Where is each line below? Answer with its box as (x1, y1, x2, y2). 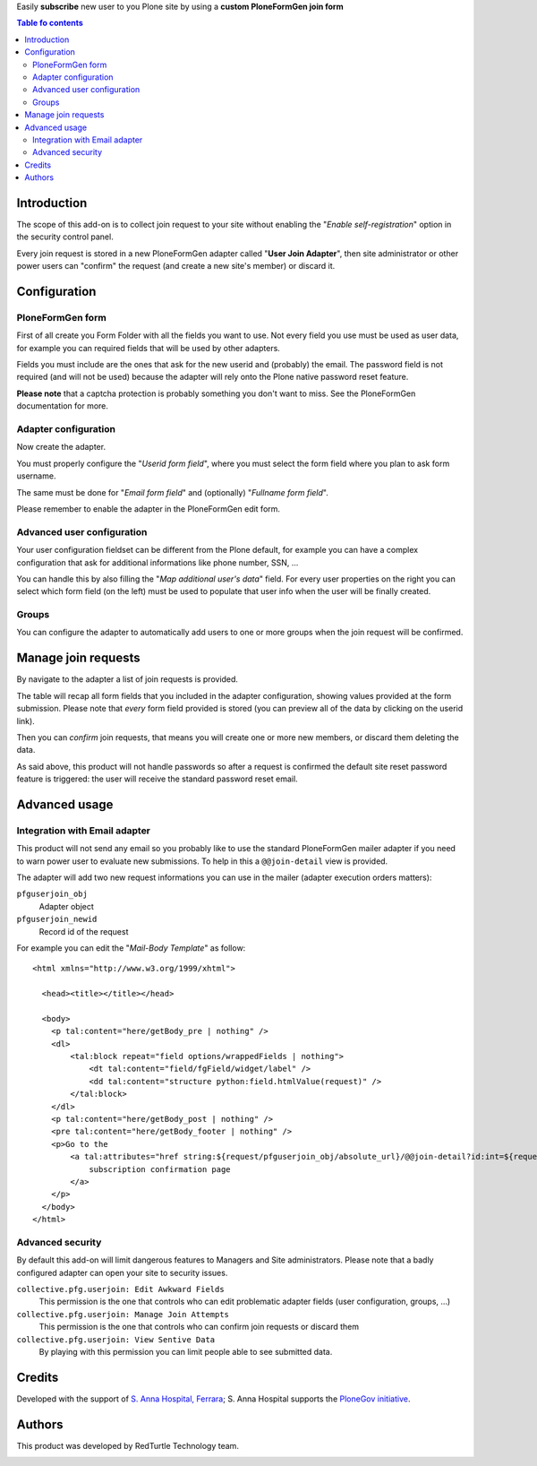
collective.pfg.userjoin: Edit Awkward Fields (16, 1284, 225, 1295)
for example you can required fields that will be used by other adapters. (16, 342, 281, 353)
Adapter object (38, 901, 94, 911)
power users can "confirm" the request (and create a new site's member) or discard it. (16, 261, 336, 272)
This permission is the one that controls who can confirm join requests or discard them (38, 1322, 360, 1332)
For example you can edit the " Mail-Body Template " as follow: (16, 942, 246, 953)
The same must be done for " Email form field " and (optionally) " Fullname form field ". (16, 487, 328, 497)
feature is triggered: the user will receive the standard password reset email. (16, 773, 299, 784)
